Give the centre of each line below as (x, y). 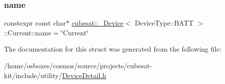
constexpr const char (35, 23)
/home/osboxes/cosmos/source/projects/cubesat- (78, 65)
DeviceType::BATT (164, 23)
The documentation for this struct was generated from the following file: (113, 49)
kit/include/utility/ (33, 75)
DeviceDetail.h (84, 75)
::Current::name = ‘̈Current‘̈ (46, 32)
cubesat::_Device (98, 23)
